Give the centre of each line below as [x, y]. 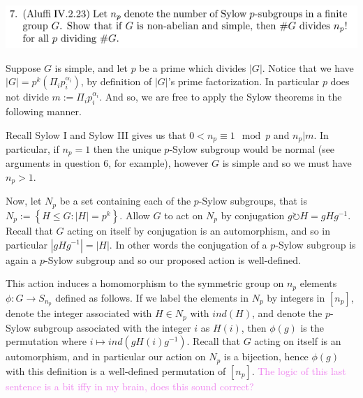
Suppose [23, 67]
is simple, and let [91, 67]
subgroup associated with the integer [112, 327]
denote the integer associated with [79, 313]
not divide [27, 97]
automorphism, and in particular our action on [106, 356]
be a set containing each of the [125, 201]
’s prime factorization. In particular [244, 81]
